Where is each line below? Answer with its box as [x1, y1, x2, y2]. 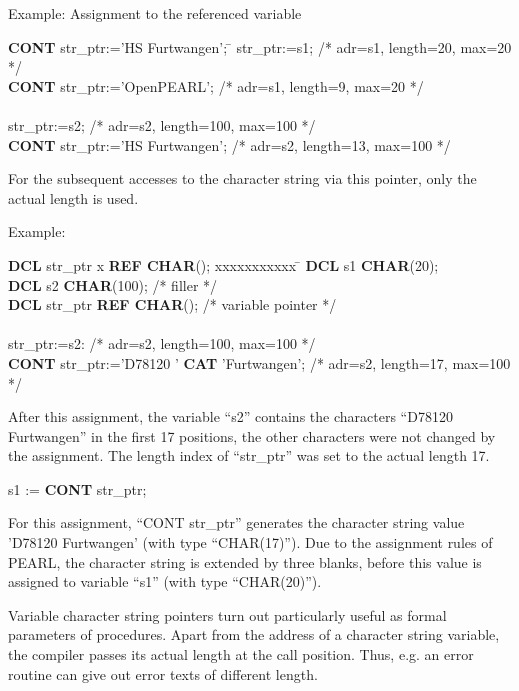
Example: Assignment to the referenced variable [8, 3, 302, 23]
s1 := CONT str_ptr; [8, 478, 147, 499]
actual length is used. [8, 187, 139, 208]
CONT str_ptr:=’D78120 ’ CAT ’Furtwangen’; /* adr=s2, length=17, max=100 [8, 352, 511, 373]
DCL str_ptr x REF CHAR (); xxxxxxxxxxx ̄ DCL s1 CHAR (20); [8, 254, 439, 275]
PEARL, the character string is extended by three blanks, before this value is [8, 551, 482, 572]
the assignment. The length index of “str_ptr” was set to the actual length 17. [8, 445, 490, 466]
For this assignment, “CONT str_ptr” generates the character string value [8, 512, 465, 533]
